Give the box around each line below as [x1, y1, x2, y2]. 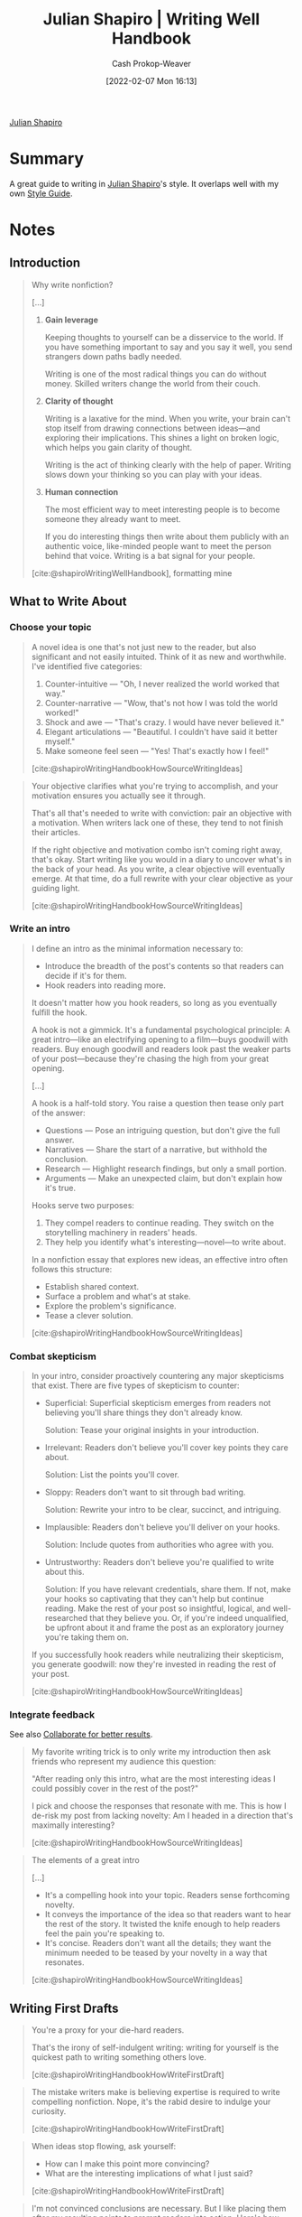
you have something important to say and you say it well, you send [44, 341, 293, 352]
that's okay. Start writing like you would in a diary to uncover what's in [31, 853, 292, 864]
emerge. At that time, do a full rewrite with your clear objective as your [31, 872, 294, 884]
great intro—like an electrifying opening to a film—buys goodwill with [31, 1034, 288, 1045]
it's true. [44, 1182, 77, 1193]
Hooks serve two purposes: [31, 1199, 135, 1210]
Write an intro [9, 922, 70, 935]
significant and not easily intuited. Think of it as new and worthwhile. [31, 651, 287, 662]
